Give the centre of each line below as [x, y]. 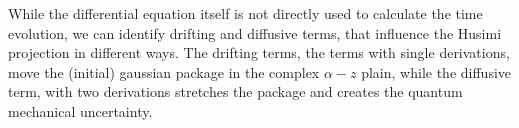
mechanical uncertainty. [80, 110]
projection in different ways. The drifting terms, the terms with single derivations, [259, 52]
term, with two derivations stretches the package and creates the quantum [235, 91]
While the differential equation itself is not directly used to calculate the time [245, 13]
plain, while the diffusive [436, 71]
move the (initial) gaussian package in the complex [164, 71]
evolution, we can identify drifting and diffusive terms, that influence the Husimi [255, 32]
